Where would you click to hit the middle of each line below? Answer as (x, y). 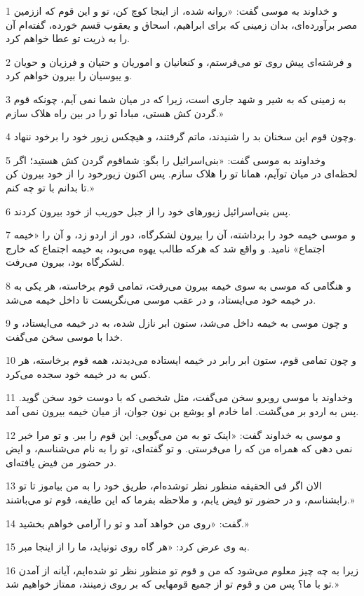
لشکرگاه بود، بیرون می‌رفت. (65, 262)
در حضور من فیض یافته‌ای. (61, 462)
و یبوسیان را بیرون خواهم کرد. (69, 75)
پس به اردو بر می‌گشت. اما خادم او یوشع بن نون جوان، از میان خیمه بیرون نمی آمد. (182, 411)
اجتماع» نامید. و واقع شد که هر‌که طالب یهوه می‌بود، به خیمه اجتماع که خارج (166, 248)
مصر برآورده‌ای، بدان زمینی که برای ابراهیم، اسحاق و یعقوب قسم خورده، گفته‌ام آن (182, 24)
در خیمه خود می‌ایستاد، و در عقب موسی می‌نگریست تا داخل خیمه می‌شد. (161, 299)
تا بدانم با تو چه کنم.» (50, 187)
